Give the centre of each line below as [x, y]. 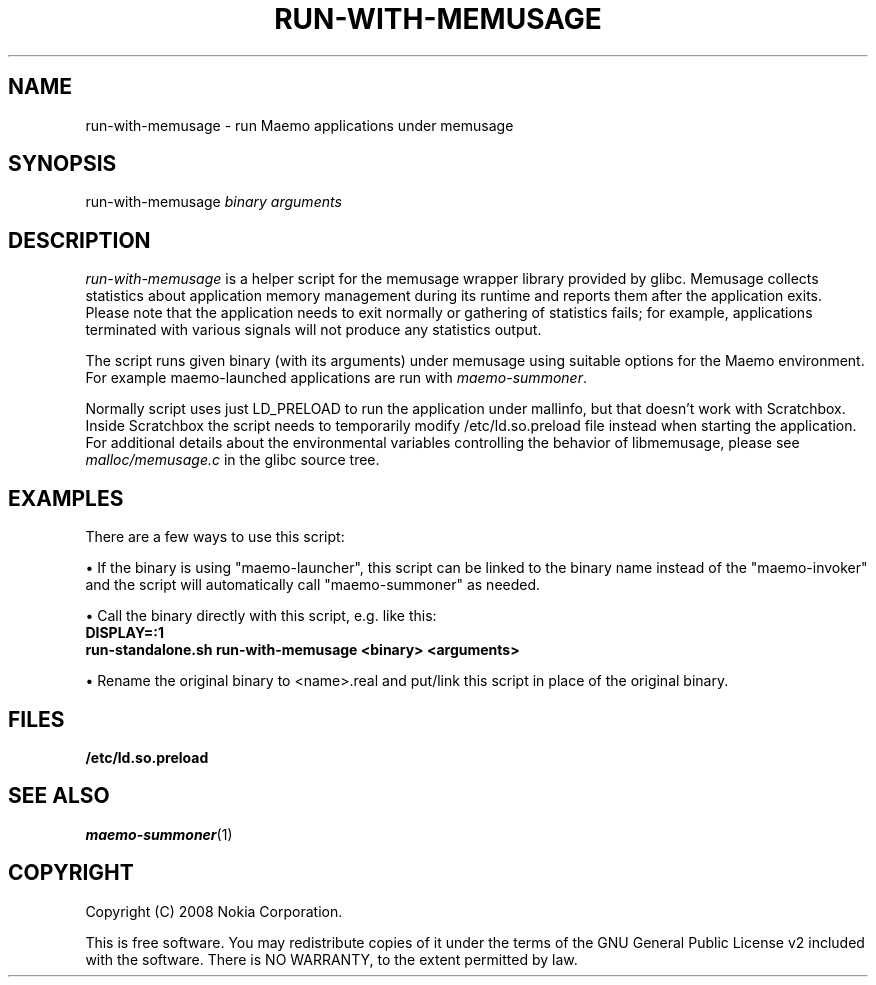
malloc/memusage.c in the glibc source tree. [232, 460]
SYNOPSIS [62, 164]
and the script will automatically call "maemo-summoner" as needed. [313, 585]
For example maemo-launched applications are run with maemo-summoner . [336, 378]
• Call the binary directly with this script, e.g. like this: [261, 616]
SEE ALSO [59, 796]
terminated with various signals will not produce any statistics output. [313, 330]
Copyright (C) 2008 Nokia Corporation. [214, 911]
